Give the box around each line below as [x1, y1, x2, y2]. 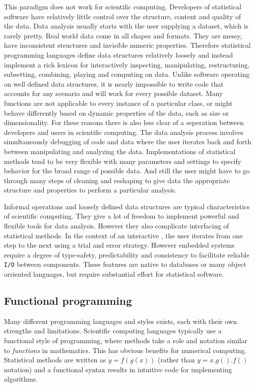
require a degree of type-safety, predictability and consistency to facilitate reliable [4, 249, 250, 259]
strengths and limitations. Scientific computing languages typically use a [4, 325, 222, 336]
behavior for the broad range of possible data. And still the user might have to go [4, 165, 250, 176]
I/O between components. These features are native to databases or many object [4, 259, 247, 269]
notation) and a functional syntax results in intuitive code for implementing [4, 364, 232, 374]
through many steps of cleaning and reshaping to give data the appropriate [4, 175, 230, 185]
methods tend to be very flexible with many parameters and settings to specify [4, 156, 242, 166]
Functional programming [4, 293, 132, 308]
